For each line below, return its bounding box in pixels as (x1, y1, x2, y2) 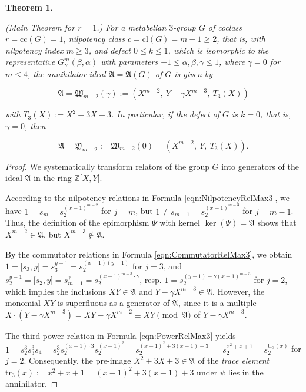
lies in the (228, 365, 264, 378)
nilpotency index (5, 44, 64, 56)
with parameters (101, 55, 158, 68)
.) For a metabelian (97, 21, 167, 33)
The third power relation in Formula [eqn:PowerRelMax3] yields (5, 329, 236, 341)
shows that (257, 216, 297, 229)
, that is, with (217, 32, 265, 45)
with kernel (159, 216, 200, 229)
